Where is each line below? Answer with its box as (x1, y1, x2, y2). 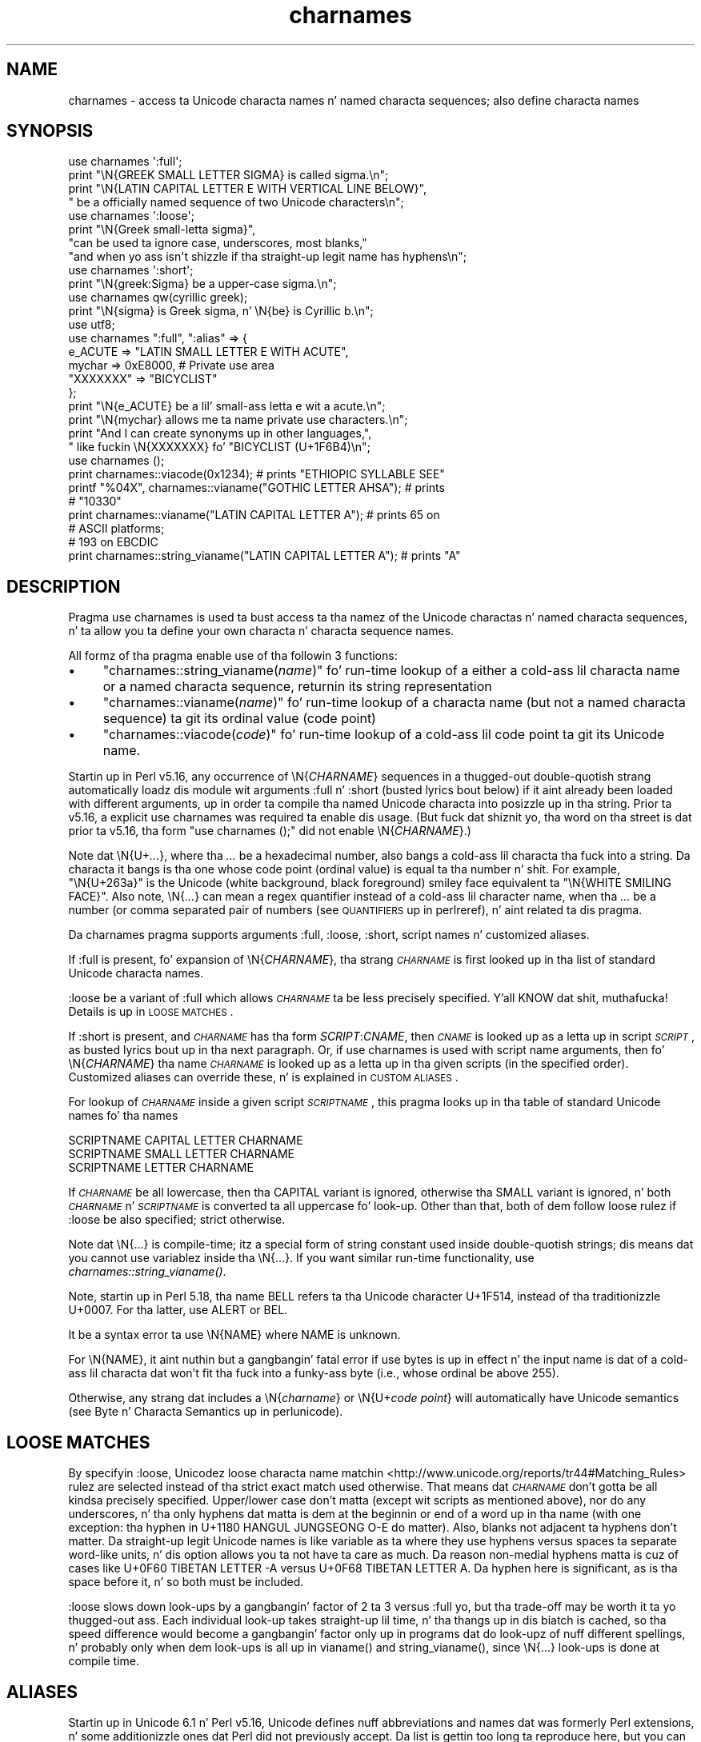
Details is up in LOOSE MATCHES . (68, 1005, 234, 1019)
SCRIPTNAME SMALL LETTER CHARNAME (68, 1147, 294, 1161)
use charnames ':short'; (68, 263, 194, 278)
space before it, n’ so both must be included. (68, 1575, 304, 1589)
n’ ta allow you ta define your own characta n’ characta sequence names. (68, 624, 455, 638)
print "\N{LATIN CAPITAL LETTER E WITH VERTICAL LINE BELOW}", (68, 182, 427, 196)
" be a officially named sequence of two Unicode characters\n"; (68, 195, 404, 210)
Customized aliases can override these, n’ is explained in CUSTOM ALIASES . (68, 1070, 459, 1085)
